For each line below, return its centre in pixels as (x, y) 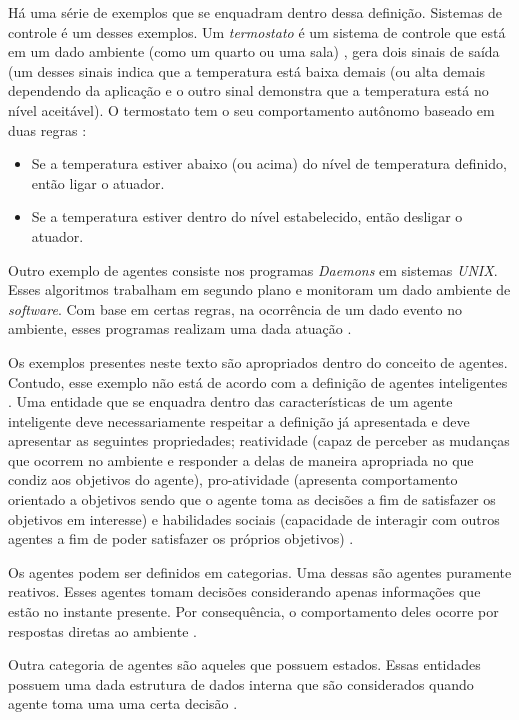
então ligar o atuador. (98, 182)
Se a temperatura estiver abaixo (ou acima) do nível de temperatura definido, (269, 163)
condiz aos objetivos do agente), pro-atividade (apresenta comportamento (233, 479)
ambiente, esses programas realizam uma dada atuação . (180, 328)
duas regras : (47, 129)
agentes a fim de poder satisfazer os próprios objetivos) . (181, 538)
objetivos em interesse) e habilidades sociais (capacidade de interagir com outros (254, 518)
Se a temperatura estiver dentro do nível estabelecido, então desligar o (247, 216)
